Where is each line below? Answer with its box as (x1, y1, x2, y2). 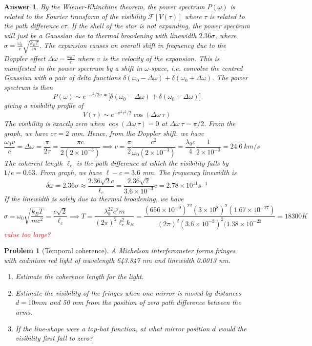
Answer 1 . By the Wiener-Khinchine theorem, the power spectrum (4, 1, 205, 11)
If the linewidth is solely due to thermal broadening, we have (4, 194, 184, 204)
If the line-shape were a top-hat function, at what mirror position (15, 323, 210, 333)
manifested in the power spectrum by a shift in (4, 63, 143, 73)
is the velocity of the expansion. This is (103, 53, 220, 63)
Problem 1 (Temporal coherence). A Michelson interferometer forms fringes (4, 245, 235, 256)
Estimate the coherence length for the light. (15, 271, 144, 281)
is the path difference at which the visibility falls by (77, 157, 229, 168)
